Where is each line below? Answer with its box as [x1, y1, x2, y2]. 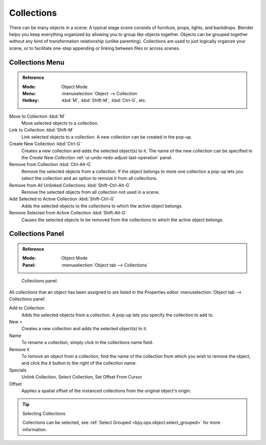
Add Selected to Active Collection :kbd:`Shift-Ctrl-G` [9, 196, 115, 202]
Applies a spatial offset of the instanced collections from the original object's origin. [21, 387, 192, 394]
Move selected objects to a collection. [21, 120, 99, 126]
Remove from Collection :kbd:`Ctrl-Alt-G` [9, 162, 92, 168]
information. [22, 426, 47, 432]
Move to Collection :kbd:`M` [9, 113, 66, 119]
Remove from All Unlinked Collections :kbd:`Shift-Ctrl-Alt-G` [9, 182, 131, 188]
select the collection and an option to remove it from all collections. [21, 175, 158, 181]
